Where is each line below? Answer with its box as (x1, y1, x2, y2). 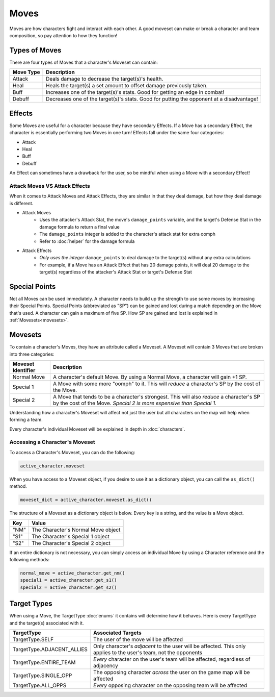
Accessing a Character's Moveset (9, 439, 95, 446)
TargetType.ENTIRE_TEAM (12, 659, 76, 666)
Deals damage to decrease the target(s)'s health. (46, 76, 163, 83)
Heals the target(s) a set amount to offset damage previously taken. (46, 82, 208, 89)
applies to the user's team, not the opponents (93, 649, 203, 656)
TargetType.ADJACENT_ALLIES (12, 645, 88, 653)
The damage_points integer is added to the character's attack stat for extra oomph (39, 231, 216, 237)
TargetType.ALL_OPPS (12, 682, 67, 689)
